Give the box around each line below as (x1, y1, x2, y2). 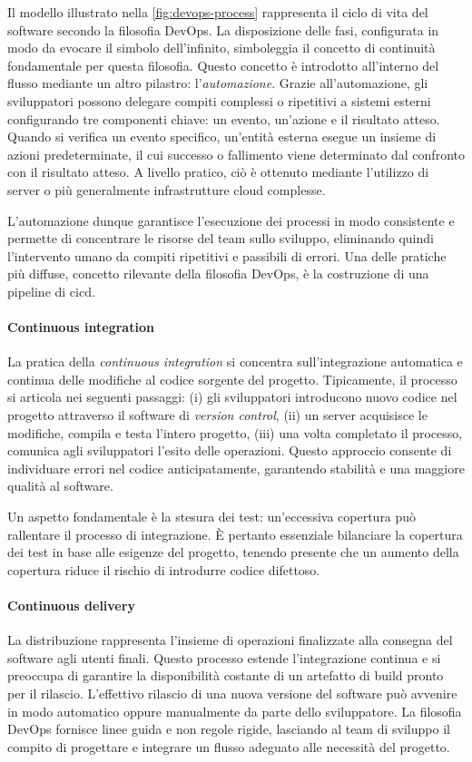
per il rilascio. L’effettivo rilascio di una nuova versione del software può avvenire (7, 684, 457, 702)
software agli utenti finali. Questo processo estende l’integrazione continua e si (7, 648, 441, 667)
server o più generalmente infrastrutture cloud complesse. (7, 180, 326, 199)
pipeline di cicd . (7, 281, 95, 300)
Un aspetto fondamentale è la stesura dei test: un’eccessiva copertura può (7, 507, 417, 526)
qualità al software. (7, 476, 113, 495)
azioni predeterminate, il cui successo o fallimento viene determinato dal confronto (7, 144, 465, 163)
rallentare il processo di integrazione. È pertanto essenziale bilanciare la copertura (7, 524, 463, 543)
